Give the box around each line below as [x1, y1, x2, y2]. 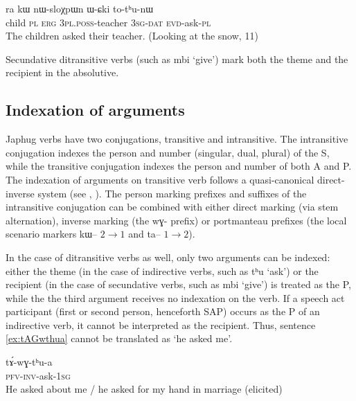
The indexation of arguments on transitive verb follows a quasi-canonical [6, 172, 314, 186]
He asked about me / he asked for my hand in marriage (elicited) [6, 382, 283, 396]
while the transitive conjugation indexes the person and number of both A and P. [6, 159, 352, 173]
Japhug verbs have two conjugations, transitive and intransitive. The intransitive [6, 132, 348, 146]
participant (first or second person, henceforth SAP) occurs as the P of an [6, 304, 320, 319]
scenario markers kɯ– [6, 226, 98, 241]
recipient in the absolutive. [6, 65, 119, 80]
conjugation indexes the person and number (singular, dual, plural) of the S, [6, 145, 330, 159]
